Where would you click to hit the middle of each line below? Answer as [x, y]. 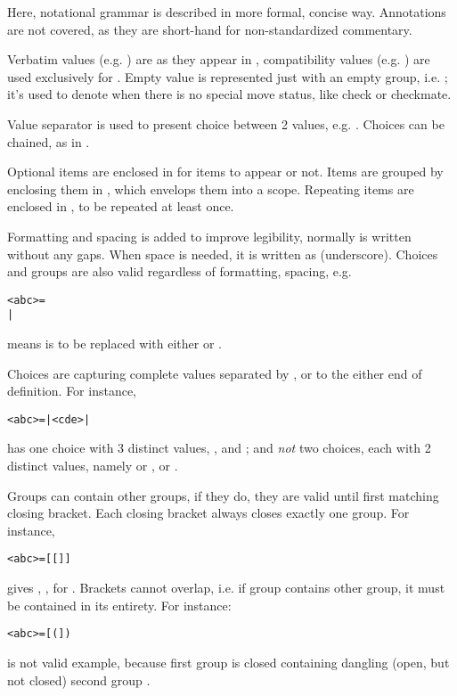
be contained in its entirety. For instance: [119, 605]
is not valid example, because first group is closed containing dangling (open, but [228, 662]
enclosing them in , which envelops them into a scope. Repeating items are [211, 188]
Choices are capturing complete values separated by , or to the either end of [215, 373]
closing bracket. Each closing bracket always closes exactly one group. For [208, 513]
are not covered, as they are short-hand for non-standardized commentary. [210, 29]
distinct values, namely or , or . [93, 466]
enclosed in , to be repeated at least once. [121, 206]
